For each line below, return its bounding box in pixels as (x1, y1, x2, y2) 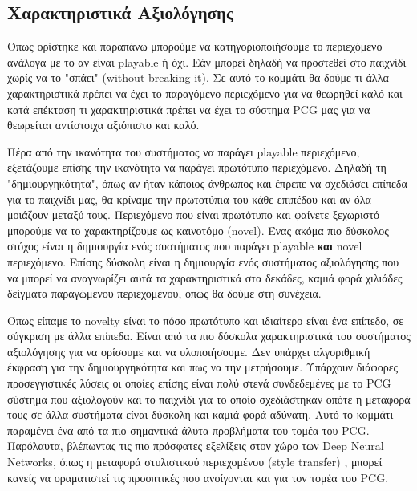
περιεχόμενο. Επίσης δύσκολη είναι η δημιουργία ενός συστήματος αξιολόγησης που (7, 253, 399, 270)
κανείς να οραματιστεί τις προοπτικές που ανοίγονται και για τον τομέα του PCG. (7, 469, 389, 485)
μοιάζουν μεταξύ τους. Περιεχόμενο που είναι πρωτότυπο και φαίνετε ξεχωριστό (7, 206, 379, 223)
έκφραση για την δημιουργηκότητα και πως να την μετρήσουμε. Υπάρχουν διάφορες (7, 359, 399, 375)
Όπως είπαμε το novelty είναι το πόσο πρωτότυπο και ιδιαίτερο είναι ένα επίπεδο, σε (7, 311, 404, 328)
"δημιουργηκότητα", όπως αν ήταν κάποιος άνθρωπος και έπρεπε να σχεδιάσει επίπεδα (7, 174, 407, 191)
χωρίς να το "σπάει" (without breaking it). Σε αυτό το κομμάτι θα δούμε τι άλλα (7, 69, 389, 86)
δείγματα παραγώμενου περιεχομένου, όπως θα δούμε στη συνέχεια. (7, 285, 322, 302)
